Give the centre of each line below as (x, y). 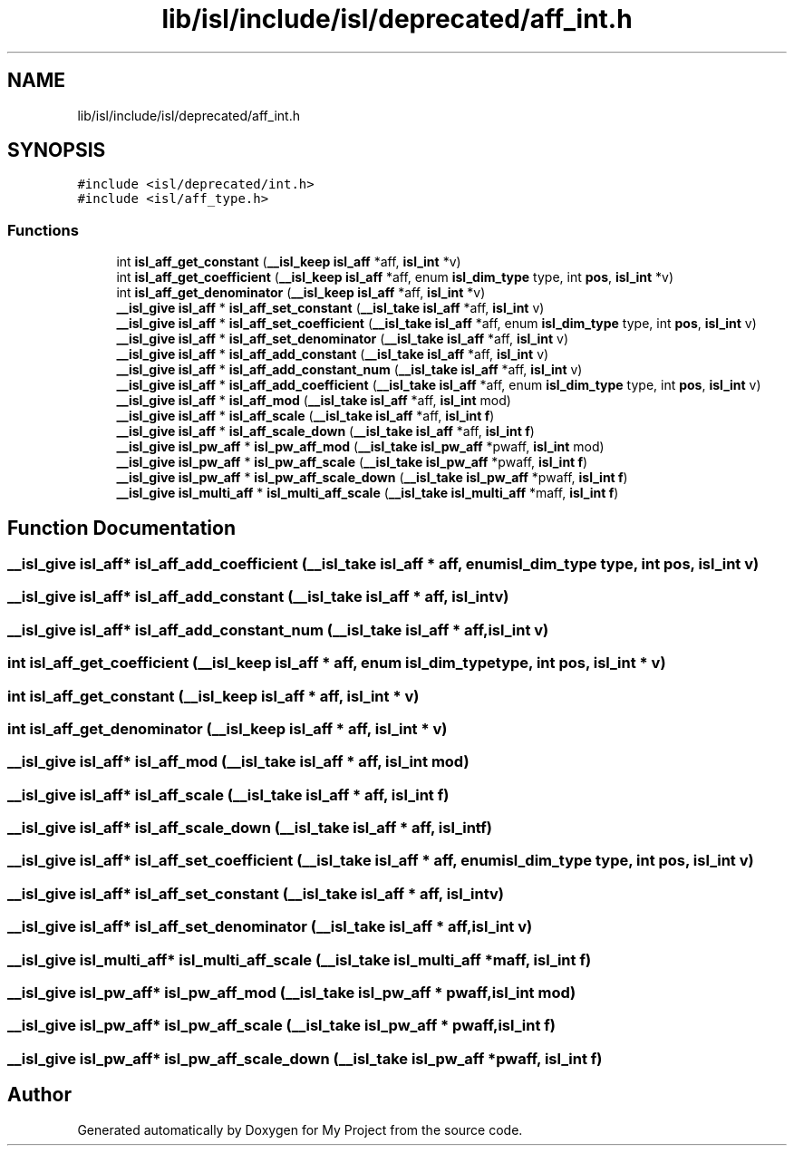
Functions (43, 230)
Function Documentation (121, 528)
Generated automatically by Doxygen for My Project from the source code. (300, 1129)
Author (39, 1095)
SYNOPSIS (57, 150)
